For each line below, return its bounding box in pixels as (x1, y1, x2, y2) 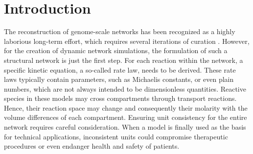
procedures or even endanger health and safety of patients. (4, 141, 180, 151)
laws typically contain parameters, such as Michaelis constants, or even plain (4, 74, 234, 84)
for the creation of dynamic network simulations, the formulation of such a (4, 45, 228, 56)
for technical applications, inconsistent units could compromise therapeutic (4, 131, 228, 141)
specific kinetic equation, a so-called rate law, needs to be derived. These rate (4, 64, 236, 75)
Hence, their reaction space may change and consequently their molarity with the (4, 102, 248, 113)
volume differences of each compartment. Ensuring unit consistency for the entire (4, 112, 247, 122)
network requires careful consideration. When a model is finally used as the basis (4, 122, 246, 132)
